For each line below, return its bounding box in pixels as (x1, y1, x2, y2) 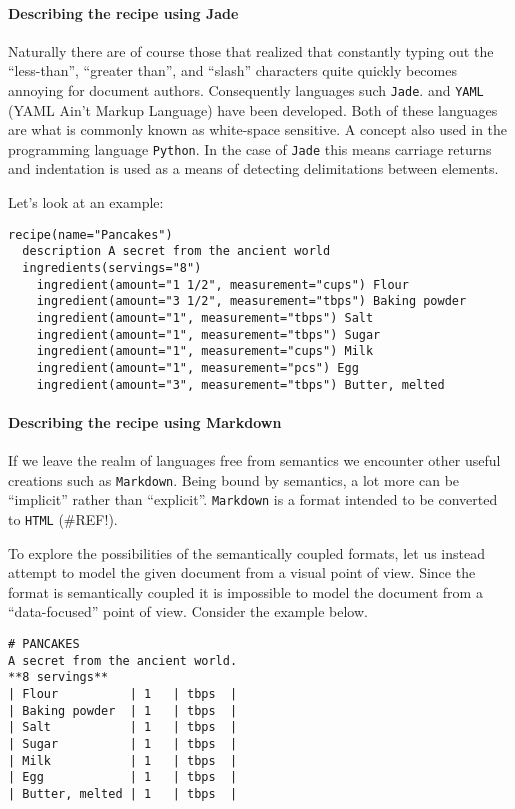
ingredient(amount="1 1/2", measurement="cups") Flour (36, 277, 409, 292)
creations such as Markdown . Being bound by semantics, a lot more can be (8, 469, 460, 490)
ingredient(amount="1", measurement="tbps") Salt (36, 310, 374, 325)
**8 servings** (8, 670, 109, 685)
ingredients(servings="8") (22, 260, 202, 275)
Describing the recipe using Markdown (8, 411, 282, 432)
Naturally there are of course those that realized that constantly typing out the (8, 40, 494, 61)
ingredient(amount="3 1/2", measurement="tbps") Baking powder (36, 294, 467, 309)
